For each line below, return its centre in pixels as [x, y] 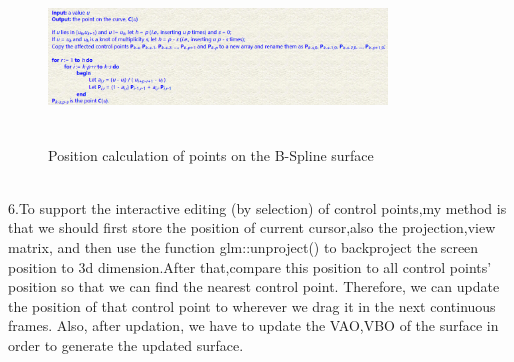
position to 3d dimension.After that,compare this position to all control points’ [250, 266]
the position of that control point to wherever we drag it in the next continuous [252, 305]
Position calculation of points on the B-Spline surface [211, 154]
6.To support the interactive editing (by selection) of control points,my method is [257, 207]
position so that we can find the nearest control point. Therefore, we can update [254, 286]
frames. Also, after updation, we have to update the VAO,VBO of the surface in [253, 325]
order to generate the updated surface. [126, 345]
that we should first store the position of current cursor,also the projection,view [252, 227]
